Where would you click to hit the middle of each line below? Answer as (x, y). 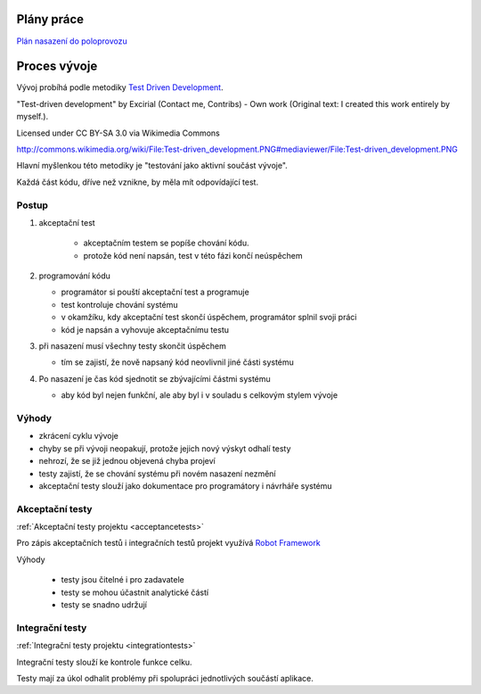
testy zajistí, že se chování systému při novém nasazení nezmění (157, 474)
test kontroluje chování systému (119, 304)
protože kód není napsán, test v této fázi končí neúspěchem (193, 255)
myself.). (33, 117)
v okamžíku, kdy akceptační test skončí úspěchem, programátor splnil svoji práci (209, 318)
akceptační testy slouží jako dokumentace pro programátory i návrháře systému (186, 485)
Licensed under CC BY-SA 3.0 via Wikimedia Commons (118, 133)
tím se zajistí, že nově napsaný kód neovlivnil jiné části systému (177, 362)
